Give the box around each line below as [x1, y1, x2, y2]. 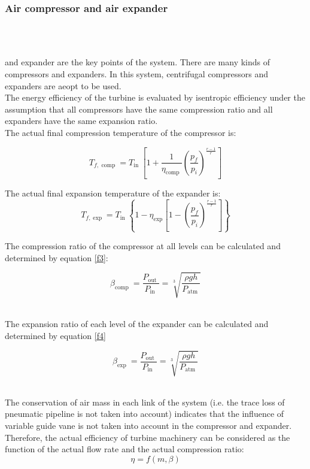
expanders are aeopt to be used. [5, 79, 121, 92]
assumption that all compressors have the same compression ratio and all [5, 102, 273, 115]
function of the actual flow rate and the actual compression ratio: [5, 443, 244, 455]
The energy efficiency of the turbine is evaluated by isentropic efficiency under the [5, 91, 305, 104]
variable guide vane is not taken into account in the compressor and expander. [5, 419, 292, 431]
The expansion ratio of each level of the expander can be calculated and [5, 317, 269, 330]
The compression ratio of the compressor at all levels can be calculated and [5, 240, 281, 252]
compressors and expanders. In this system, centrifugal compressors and [5, 68, 269, 80]
